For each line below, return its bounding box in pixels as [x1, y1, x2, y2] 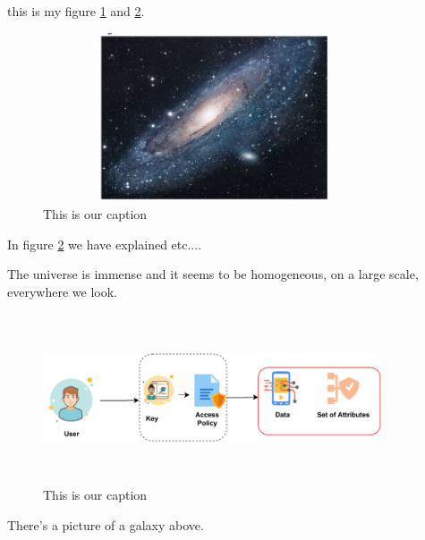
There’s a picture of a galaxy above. [7, 515, 204, 534]
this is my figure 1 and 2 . [7, 2, 145, 20]
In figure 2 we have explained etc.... [7, 234, 202, 253]
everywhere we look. [7, 282, 117, 300]
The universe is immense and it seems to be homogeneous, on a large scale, [7, 265, 419, 283]
